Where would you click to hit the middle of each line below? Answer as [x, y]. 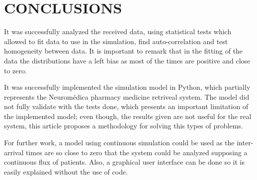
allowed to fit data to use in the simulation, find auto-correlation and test [116, 41]
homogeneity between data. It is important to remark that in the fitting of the [124, 51]
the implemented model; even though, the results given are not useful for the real [128, 116]
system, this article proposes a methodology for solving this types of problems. [124, 126]
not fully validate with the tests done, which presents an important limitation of [126, 106]
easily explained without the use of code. [66, 171]
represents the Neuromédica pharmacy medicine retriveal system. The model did [127, 96]
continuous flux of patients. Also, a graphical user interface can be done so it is [124, 162]
